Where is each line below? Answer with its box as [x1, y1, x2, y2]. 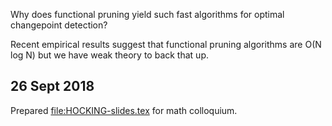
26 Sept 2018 [10, 78, 95, 95]
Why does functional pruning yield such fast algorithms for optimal [10, 9, 285, 20]
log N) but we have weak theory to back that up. [10, 49, 209, 61]
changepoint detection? [10, 19, 108, 31]
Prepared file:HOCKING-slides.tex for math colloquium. [10, 104, 238, 116]
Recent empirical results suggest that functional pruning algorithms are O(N [10, 39, 322, 50]
